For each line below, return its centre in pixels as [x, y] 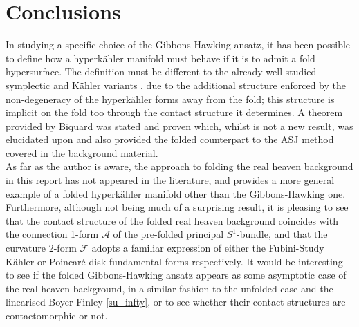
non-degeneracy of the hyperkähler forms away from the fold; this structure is [170, 99]
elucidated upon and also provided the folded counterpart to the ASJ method [170, 139]
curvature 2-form [41, 248]
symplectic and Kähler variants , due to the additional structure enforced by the [176, 85]
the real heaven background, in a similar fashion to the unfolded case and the [169, 288]
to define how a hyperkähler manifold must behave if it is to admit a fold [160, 58]
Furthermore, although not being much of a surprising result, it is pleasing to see [177, 207]
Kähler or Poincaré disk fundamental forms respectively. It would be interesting [174, 261]
